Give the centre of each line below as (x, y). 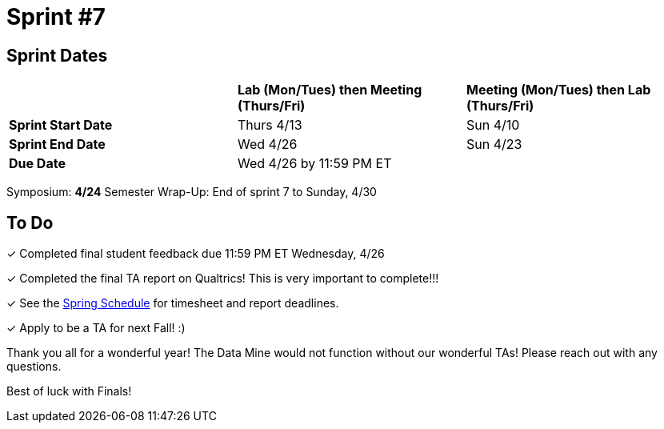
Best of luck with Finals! (69, 391)
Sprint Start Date (61, 125)
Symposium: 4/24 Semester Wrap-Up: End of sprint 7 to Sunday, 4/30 (192, 192)
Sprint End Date (57, 144)
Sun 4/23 (494, 144)
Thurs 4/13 (270, 125)
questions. (34, 367)
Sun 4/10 (493, 125)
